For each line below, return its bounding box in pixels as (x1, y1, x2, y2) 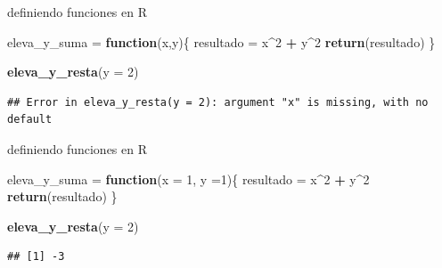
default (7, 113, 53, 126)
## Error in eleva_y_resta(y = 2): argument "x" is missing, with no (7, 95, 429, 109)
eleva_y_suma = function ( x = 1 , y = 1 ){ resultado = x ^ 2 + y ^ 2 (7, 169, 370, 188)
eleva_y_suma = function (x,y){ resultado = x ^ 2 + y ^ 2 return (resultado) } (7, 32, 436, 51)
